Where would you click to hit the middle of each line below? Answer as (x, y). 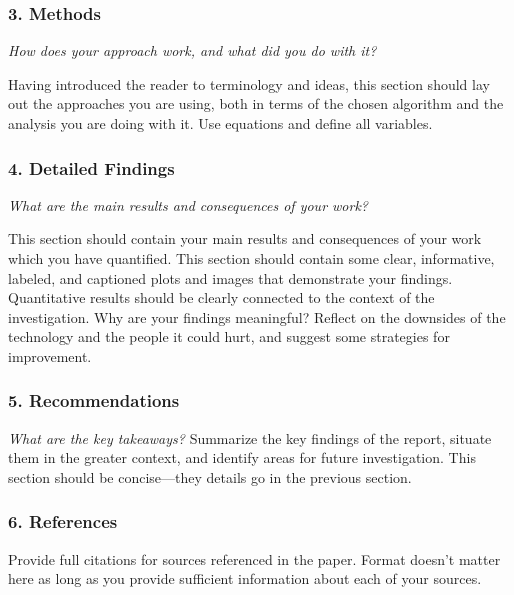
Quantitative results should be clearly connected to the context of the (221, 297)
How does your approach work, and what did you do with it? (192, 50)
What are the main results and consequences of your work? (188, 204)
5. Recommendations (94, 400)
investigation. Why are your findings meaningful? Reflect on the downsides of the (257, 316)
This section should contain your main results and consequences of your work (245, 238)
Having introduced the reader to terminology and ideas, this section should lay (249, 83)
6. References (63, 521)
